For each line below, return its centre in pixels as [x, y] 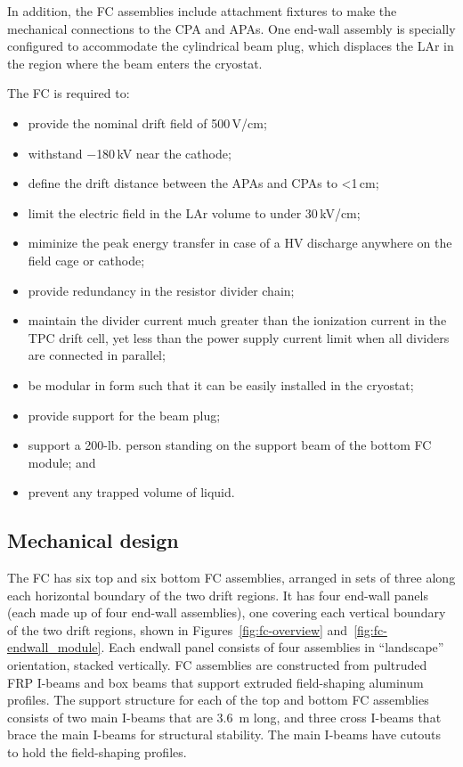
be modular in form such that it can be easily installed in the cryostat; [221, 384]
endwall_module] [54, 647]
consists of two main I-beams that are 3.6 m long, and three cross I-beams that [224, 717]
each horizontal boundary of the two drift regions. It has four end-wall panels [218, 595]
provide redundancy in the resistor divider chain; [161, 290]
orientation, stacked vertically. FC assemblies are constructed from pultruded [217, 665]
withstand [55, 153]
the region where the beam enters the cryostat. [135, 63]
